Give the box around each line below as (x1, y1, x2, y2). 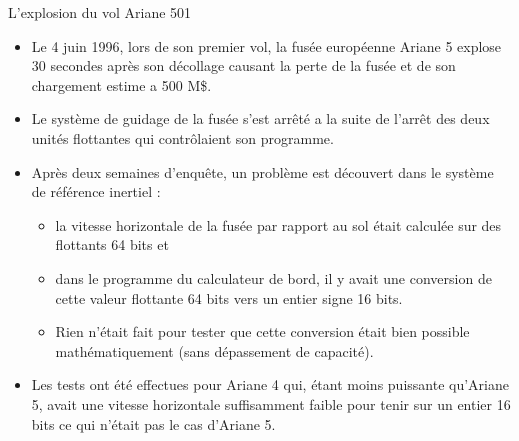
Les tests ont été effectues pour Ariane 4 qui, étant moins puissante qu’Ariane (31, 374, 509, 395)
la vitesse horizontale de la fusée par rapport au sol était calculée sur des (55, 214, 502, 235)
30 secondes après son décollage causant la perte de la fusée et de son (31, 55, 456, 76)
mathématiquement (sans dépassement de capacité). (55, 340, 374, 361)
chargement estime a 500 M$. (31, 74, 212, 95)
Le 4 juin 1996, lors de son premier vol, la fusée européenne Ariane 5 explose (31, 35, 502, 56)
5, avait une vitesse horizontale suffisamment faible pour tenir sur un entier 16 (31, 393, 511, 414)
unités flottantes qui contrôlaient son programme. (31, 127, 334, 148)
